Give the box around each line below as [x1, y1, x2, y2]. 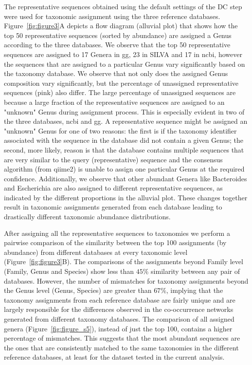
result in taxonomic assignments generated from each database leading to [4, 202, 222, 212]
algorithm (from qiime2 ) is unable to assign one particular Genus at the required [4, 164, 245, 174]
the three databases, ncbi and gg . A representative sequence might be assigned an [4, 116, 248, 126]
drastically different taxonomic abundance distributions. [4, 211, 171, 222]
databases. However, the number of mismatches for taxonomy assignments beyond [4, 275, 249, 286]
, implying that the [166, 285, 223, 295]
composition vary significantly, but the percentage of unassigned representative [4, 77, 239, 88]
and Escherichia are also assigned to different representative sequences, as [4, 183, 223, 193]
